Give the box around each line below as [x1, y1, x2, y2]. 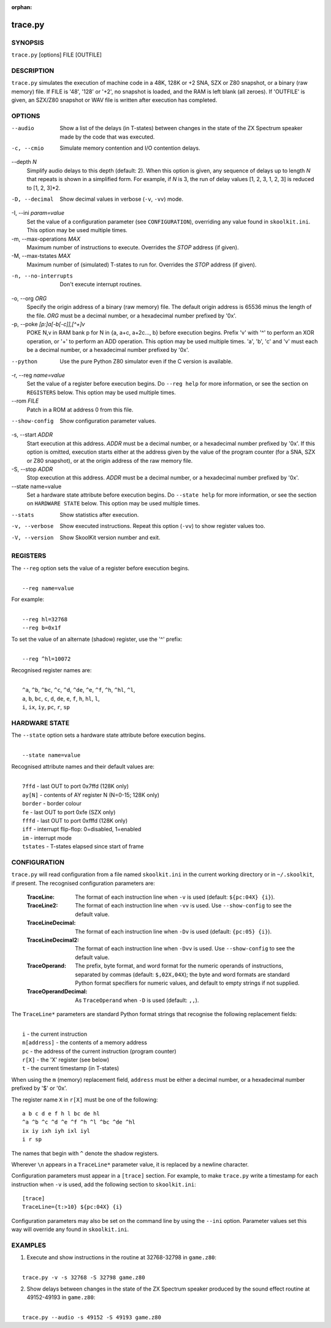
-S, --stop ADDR [11, 465, 53, 473]
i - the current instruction [22, 1030, 88, 1038]
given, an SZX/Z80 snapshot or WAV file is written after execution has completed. [11, 96, 218, 104]
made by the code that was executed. [59, 133, 155, 141]
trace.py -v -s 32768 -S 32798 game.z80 [22, 1274, 145, 1281]
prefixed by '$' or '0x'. [11, 1084, 67, 1092]
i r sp [22, 1136, 42, 1143]
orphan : [11, 4, 32, 10]
